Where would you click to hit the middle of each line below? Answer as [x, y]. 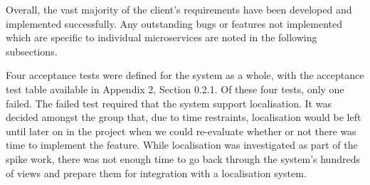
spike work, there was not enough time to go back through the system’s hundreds [183, 158]
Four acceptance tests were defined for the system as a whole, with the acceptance [185, 75]
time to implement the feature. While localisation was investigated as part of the [182, 145]
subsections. [32, 51]
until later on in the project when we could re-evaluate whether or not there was [181, 131]
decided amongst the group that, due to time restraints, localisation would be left [184, 117]
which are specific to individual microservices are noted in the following [162, 37]
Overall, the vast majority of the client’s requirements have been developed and [179, 9]
